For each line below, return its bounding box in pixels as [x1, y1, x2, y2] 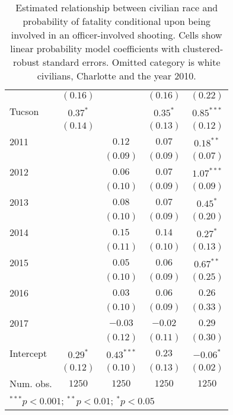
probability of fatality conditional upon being [23, 14, 211, 28]
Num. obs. [9, 376, 52, 390]
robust [12, 55, 40, 69]
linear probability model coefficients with [10, 41, 180, 55]
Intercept [9, 346, 47, 360]
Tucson [9, 104, 39, 118]
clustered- [183, 41, 224, 55]
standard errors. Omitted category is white [42, 55, 221, 69]
